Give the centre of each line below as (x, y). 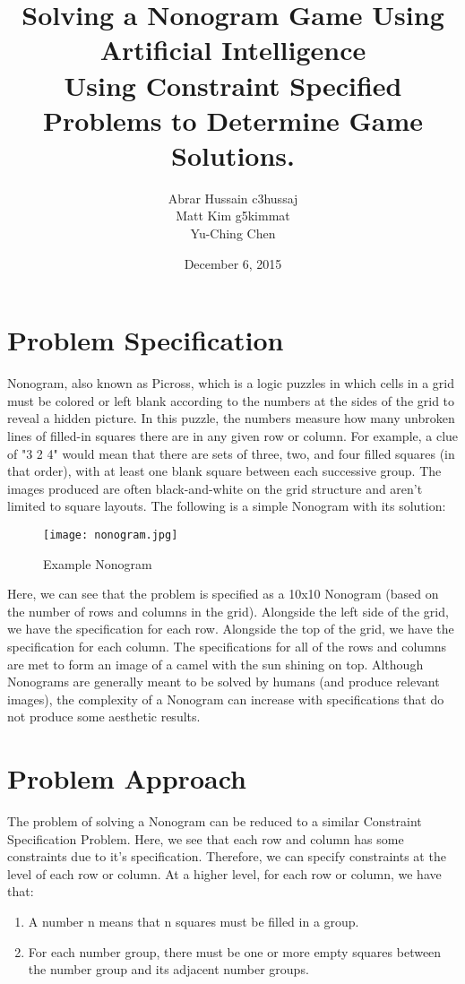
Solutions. (233, 155)
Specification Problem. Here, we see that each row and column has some (206, 838)
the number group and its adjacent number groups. (168, 969)
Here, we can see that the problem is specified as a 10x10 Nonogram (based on (223, 594)
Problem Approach (127, 778)
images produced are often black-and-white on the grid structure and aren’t (215, 488)
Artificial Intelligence (233, 50)
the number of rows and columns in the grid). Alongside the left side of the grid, (228, 611)
